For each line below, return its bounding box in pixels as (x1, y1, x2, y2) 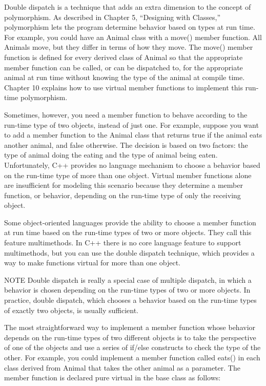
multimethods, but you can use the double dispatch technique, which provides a (4, 247, 255, 258)
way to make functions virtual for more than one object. (4, 257, 180, 268)
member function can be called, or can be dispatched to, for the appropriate (4, 62, 243, 72)
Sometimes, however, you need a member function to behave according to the (4, 109, 248, 120)
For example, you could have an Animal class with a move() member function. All (4, 31, 262, 42)
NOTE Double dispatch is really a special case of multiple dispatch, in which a (4, 274, 252, 285)
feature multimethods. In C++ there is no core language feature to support (4, 237, 241, 248)
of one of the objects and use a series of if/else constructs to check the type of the (4, 342, 261, 353)
